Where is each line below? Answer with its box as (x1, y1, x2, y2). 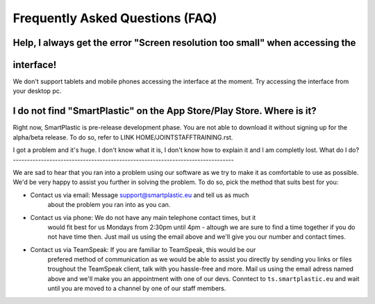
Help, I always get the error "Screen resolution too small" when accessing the (12, 37, 356, 49)
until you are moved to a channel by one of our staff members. (47, 285, 226, 293)
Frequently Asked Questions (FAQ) (12, 10, 217, 26)
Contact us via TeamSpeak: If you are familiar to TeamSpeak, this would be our (30, 245, 256, 253)
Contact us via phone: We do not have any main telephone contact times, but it (30, 213, 256, 221)
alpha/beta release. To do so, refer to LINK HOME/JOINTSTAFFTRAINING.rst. (12, 133, 233, 142)
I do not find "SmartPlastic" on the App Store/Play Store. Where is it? (12, 105, 317, 117)
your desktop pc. (12, 87, 62, 95)
